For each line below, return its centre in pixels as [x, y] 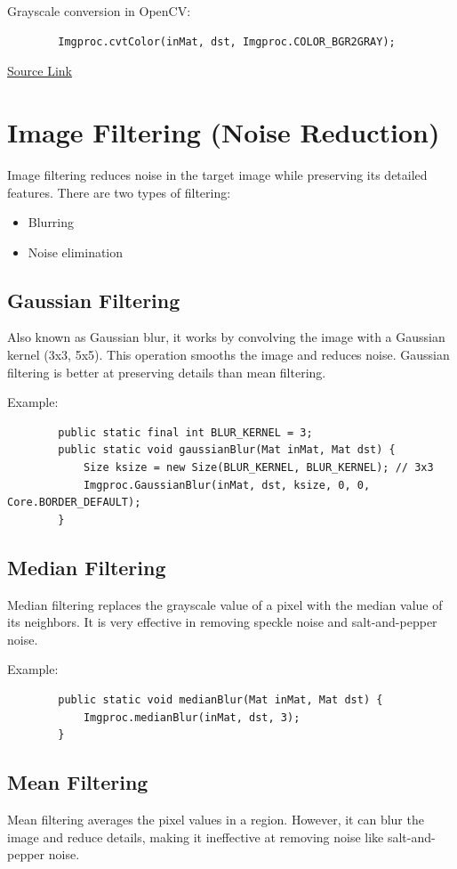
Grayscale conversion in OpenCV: [99, 11]
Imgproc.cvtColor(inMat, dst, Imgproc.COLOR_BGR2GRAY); [227, 41]
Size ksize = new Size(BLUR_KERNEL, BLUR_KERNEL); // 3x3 [258, 468]
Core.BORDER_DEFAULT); [74, 503]
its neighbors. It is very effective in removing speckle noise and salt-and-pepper [222, 622]
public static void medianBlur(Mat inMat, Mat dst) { [220, 700]
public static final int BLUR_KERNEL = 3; [185, 432]
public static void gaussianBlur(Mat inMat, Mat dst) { [227, 450]
